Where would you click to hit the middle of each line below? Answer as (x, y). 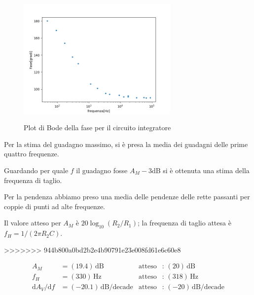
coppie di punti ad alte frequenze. (55, 206)
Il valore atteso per (33, 223)
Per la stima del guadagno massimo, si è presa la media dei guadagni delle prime (126, 144)
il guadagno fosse (102, 170)
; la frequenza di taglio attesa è (184, 223)
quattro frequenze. (32, 154)
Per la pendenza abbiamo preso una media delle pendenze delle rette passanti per (127, 197)
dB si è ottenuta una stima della (200, 170)
